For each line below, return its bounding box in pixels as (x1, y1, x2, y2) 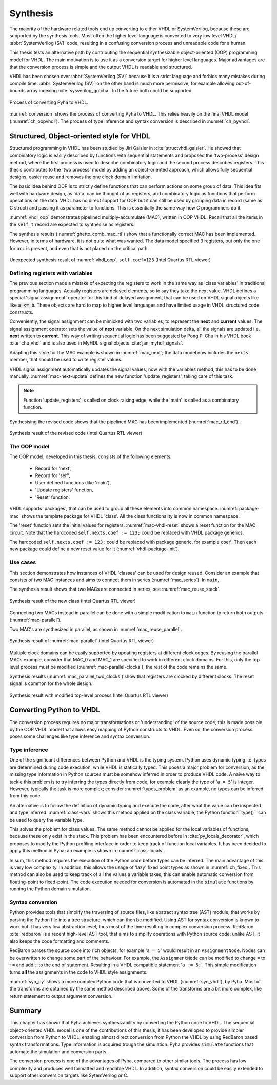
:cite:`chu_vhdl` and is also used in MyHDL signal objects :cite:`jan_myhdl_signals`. (9, 340, 184, 346)
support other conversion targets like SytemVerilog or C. (9, 1072, 129, 1078)
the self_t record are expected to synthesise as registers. (9, 221, 135, 227)
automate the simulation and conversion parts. (9, 1049, 108, 1055)
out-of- (235, 80, 251, 87)
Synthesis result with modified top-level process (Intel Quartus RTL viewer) (9, 692, 169, 698)
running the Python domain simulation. (9, 886, 91, 892)
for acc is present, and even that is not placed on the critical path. (9, 245, 149, 251)
